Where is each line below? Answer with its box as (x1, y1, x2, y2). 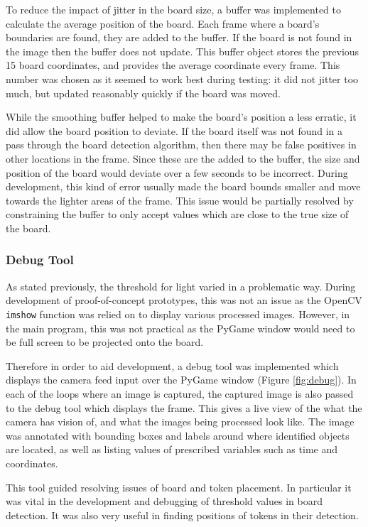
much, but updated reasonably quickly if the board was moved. (6, 85, 281, 100)
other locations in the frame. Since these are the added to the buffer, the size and (6, 151, 360, 165)
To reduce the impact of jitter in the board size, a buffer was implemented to (6, 2, 341, 16)
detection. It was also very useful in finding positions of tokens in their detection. (6, 507, 359, 522)
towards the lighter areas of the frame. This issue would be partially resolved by (6, 192, 354, 207)
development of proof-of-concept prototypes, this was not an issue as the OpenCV (6, 293, 362, 308)
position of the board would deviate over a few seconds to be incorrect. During (6, 165, 348, 180)
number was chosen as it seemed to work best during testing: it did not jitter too (6, 71, 359, 86)
